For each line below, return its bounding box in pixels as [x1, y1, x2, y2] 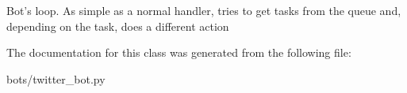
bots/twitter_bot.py [6, 70, 106, 87]
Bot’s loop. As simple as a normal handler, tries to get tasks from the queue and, [6, 2, 401, 18]
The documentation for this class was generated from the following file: [6, 44, 351, 61]
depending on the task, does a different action [6, 17, 229, 34]
